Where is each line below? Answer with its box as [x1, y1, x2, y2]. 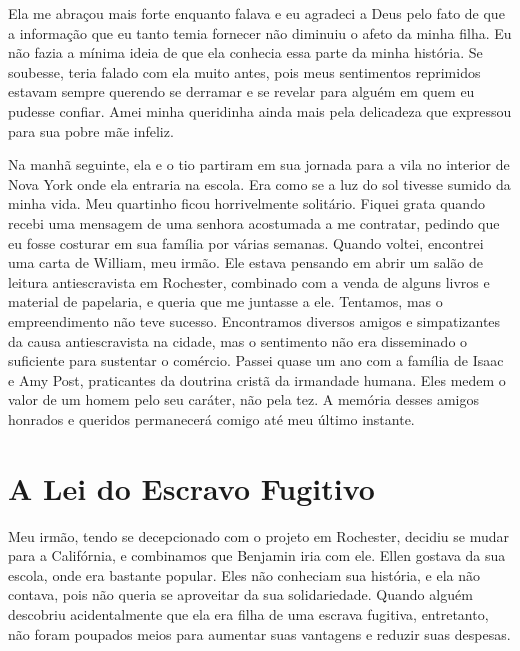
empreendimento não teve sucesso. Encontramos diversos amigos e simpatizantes [8, 310, 501, 331]
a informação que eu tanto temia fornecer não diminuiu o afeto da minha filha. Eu [8, 22, 512, 43]
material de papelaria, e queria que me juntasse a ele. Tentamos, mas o [8, 291, 443, 312]
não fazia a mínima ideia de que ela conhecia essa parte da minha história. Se [8, 42, 483, 63]
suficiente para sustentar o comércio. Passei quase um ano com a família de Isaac [8, 350, 504, 371]
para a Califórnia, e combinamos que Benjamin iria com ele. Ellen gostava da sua [8, 545, 506, 566]
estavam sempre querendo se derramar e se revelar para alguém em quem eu [8, 81, 475, 102]
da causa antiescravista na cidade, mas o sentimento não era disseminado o [8, 330, 468, 351]
